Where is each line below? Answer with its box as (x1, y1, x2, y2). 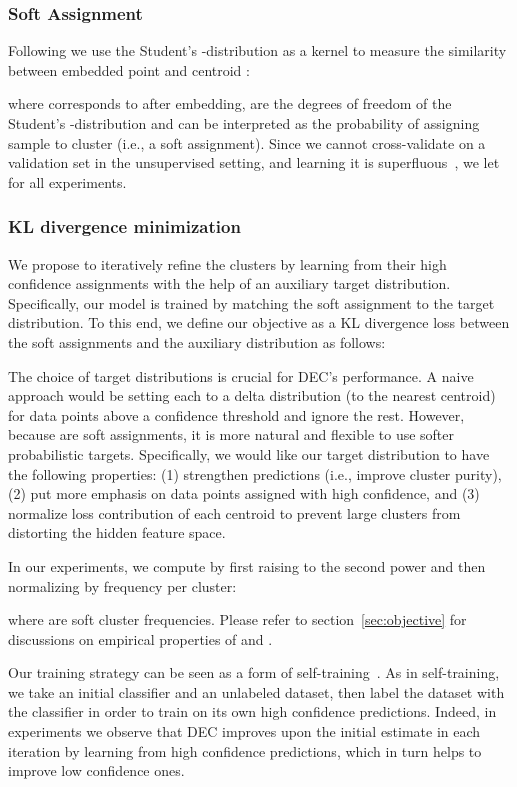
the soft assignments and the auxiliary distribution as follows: (8, 331, 386, 352)
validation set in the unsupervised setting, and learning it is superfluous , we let (8, 152, 500, 173)
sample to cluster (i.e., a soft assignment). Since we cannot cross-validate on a (8, 132, 486, 153)
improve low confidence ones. (8, 760, 185, 781)
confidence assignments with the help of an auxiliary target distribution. (8, 273, 451, 294)
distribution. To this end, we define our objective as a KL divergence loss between (8, 312, 510, 333)
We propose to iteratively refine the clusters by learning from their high (8, 253, 447, 274)
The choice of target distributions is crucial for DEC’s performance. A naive (8, 365, 474, 386)
